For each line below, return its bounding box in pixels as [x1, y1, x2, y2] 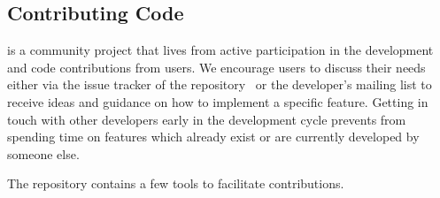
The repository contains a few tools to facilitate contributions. [7, 174, 344, 193]
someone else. [7, 144, 80, 163]
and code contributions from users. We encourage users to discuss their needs [7, 57, 426, 76]
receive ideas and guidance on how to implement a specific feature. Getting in [7, 92, 428, 110]
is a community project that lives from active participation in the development [7, 41, 434, 59]
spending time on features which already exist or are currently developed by [7, 127, 420, 146]
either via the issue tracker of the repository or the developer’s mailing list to [7, 75, 432, 94]
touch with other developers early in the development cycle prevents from [7, 110, 406, 128]
